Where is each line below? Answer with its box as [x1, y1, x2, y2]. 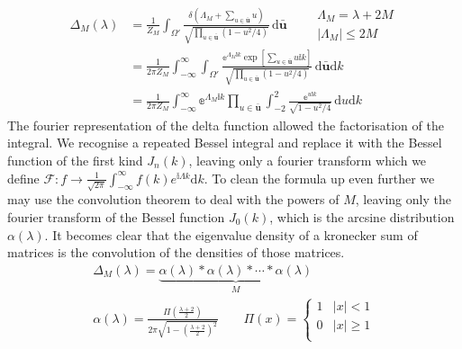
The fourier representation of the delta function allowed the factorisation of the [7, 115, 444, 134]
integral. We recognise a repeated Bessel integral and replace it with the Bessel [7, 133, 442, 152]
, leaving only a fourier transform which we [188, 151, 427, 170]
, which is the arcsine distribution [269, 207, 455, 226]
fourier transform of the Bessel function [7, 207, 225, 226]
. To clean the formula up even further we [204, 168, 435, 187]
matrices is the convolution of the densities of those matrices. [7, 243, 345, 262]
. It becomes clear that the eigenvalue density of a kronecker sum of [44, 225, 418, 244]
